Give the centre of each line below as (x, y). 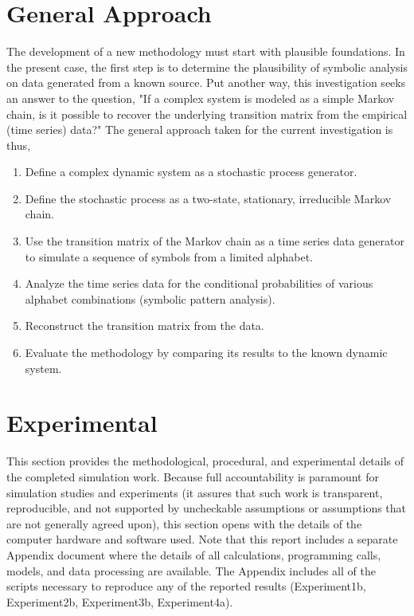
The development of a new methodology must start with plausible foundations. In (206, 51)
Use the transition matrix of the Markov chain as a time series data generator (215, 241)
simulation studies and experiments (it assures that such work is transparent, (195, 492)
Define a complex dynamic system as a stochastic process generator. (191, 172)
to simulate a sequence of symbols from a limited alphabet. (169, 256)
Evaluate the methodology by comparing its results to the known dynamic (206, 353)
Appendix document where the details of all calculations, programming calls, (194, 554)
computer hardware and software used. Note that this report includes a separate (202, 539)
